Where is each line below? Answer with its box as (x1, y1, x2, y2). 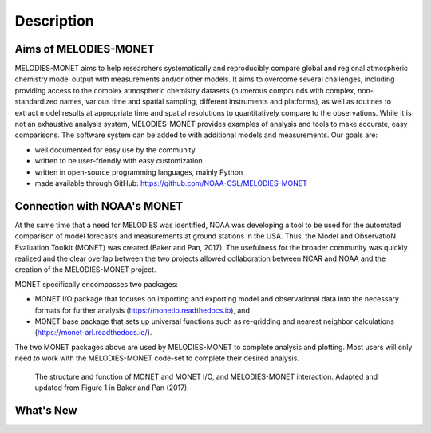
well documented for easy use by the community (34, 144, 196, 155)
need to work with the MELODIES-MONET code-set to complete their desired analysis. (14, 353, 299, 363)
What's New (14, 403, 77, 417)
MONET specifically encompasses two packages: (14, 279, 179, 289)
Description (14, 12, 95, 30)
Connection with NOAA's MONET (14, 199, 184, 213)
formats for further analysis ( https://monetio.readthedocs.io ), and (34, 305, 251, 315)
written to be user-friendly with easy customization (34, 156, 203, 166)
